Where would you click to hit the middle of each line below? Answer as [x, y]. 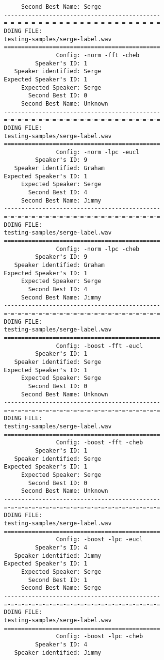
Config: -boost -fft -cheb [99, 443]
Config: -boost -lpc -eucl [99, 540]
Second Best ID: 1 [58, 580]
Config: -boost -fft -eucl [99, 346]
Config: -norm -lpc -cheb [98, 249]
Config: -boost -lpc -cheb [99, 636]
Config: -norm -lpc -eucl [98, 152]
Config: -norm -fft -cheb [98, 55]
